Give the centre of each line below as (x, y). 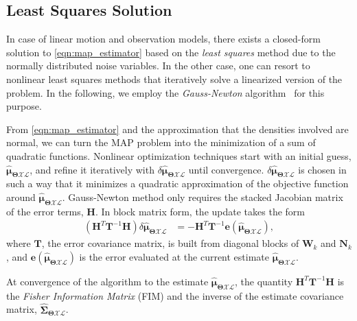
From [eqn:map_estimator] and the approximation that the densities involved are (177, 129)
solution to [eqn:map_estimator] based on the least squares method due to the (171, 52)
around (21, 197)
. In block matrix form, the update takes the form (200, 211)
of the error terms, (45, 211)
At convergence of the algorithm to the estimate (107, 281)
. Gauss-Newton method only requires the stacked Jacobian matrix (203, 197)
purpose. (24, 106)
